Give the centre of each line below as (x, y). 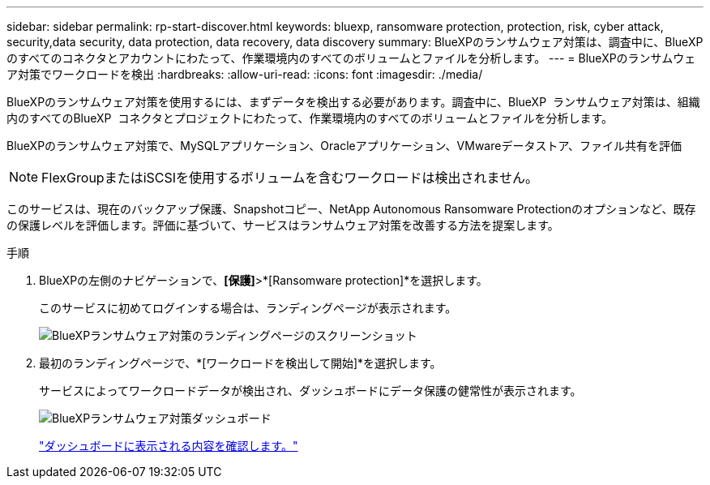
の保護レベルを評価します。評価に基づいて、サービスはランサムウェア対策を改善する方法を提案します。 (283, 225)
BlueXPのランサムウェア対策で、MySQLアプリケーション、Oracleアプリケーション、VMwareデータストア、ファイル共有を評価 (344, 146)
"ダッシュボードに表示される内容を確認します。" (169, 446)
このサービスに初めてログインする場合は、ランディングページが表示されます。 (248, 308)
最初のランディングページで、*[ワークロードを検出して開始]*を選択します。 (240, 363)
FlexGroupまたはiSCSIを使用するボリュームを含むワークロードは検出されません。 (290, 178)
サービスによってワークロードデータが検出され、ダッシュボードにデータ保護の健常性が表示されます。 (310, 391)
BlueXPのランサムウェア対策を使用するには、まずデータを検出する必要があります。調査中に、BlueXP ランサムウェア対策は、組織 (353, 102)
